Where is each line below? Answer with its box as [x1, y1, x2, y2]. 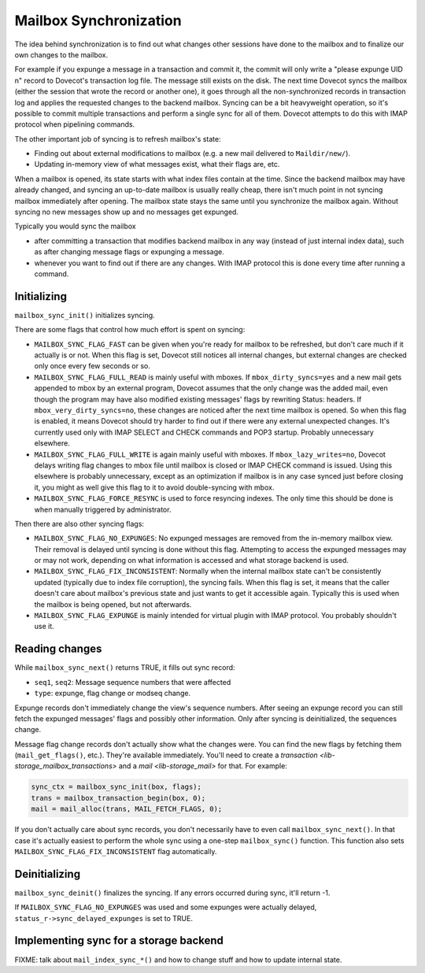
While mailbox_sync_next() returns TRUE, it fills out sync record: [14, 663, 235, 672]
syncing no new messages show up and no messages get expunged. [14, 207, 239, 216]
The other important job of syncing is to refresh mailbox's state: [14, 134, 221, 143]
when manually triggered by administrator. [34, 505, 172, 514]
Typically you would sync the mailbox [14, 221, 137, 231]
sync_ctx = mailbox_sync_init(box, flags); [31, 782, 202, 791]
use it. [34, 622, 54, 631]
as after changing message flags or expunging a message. [34, 247, 224, 257]
